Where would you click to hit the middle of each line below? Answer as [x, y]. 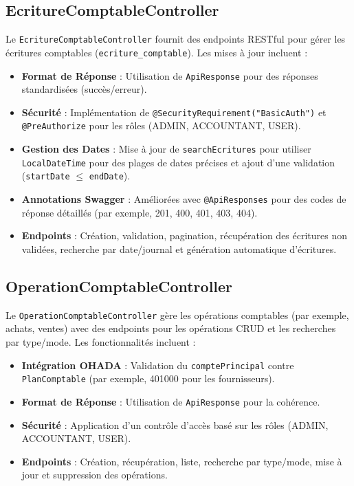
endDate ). [110, 176]
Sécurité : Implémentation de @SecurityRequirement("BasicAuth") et [174, 112]
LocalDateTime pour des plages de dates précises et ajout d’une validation [178, 162]
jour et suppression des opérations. [95, 475]
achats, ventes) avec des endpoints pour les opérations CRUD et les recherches [171, 328]
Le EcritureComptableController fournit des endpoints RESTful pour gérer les [176, 39]
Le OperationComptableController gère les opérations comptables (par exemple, [177, 314]
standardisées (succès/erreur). [84, 89]
